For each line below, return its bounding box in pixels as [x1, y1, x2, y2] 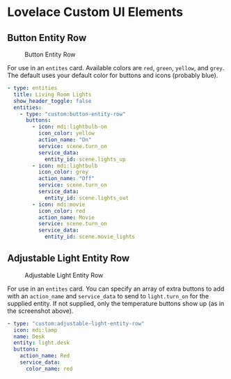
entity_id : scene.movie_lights [44, 234, 136, 241]
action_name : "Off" [38, 175, 95, 182]
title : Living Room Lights [13, 91, 92, 98]
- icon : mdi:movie [32, 201, 86, 208]
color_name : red [25, 365, 73, 372]
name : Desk [13, 333, 45, 340]
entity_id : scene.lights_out [44, 194, 129, 202]
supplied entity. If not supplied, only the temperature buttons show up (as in [7, 299, 225, 307]
